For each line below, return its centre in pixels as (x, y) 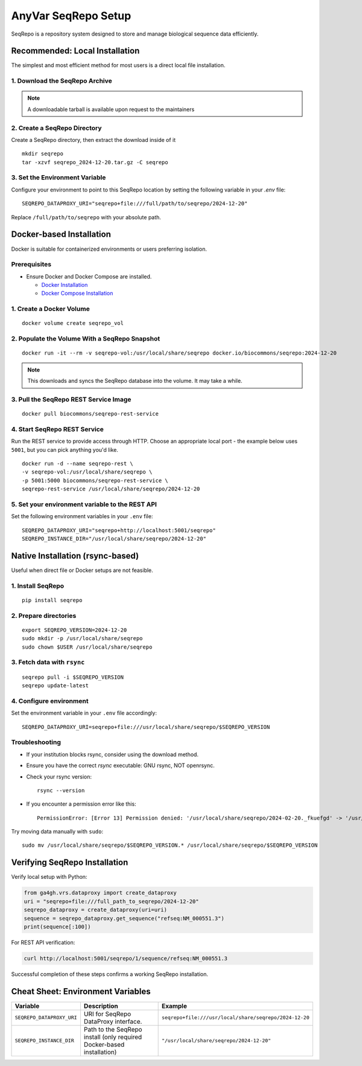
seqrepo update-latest (56, 686)
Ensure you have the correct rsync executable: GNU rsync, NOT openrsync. (121, 766)
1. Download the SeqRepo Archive (62, 81)
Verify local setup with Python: (49, 877)
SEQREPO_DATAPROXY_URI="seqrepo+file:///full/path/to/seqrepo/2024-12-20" (135, 204)
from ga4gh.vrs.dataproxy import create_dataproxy (100, 893)
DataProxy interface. (113, 1021)
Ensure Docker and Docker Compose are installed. (89, 276)
